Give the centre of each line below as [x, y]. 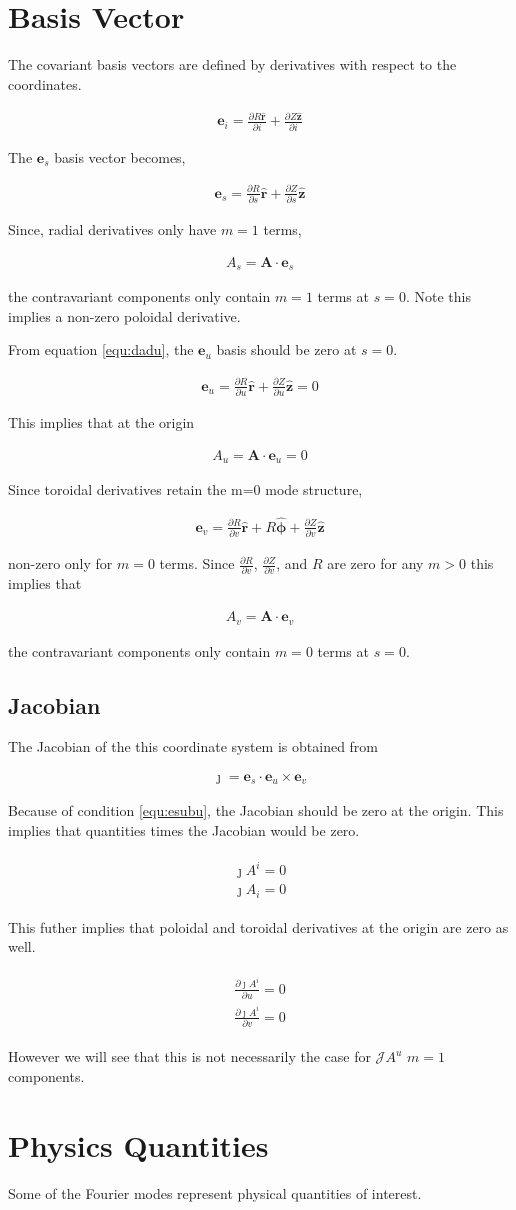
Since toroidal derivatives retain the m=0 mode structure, [185, 488]
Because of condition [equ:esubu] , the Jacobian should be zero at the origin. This [256, 810]
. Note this [438, 296]
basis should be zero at [286, 349]
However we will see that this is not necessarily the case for [189, 1056]
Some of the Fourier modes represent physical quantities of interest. [215, 1192]
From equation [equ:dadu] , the [101, 349]
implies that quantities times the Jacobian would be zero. [184, 830]
